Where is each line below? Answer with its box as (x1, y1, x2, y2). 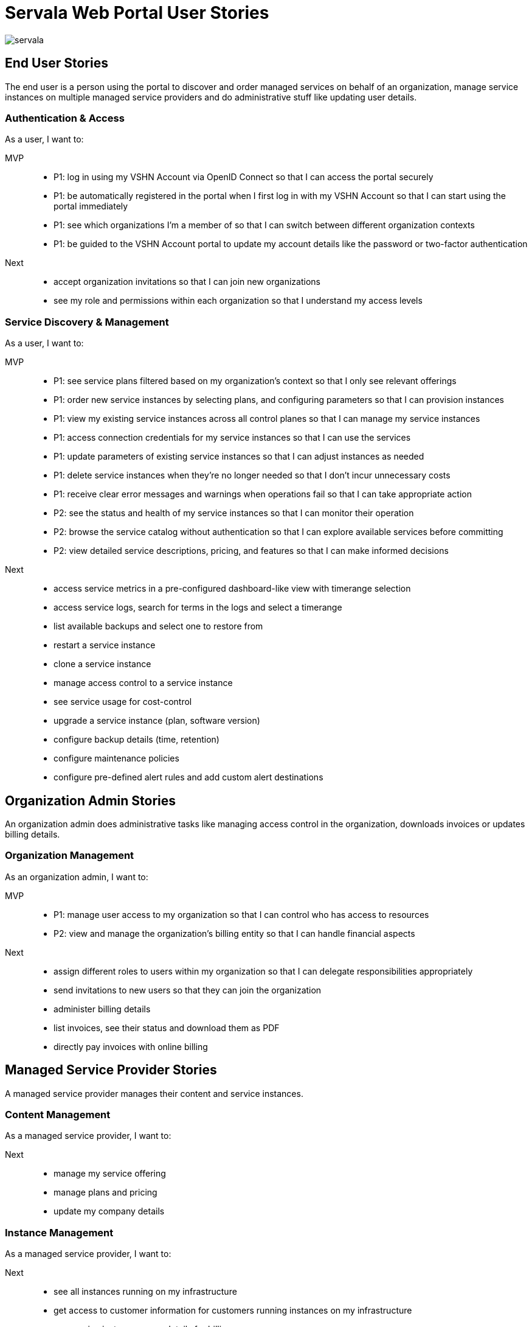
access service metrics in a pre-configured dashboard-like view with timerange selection (54, 583, 411, 594)
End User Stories (5, 55, 108, 71)
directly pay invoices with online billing (54, 1041, 208, 1052)
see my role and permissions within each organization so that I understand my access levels (54, 295, 423, 306)
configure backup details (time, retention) (54, 734, 219, 745)
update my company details (54, 1206, 165, 1217)
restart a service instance (54, 640, 156, 651)
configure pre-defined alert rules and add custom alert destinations (54, 772, 323, 783)
